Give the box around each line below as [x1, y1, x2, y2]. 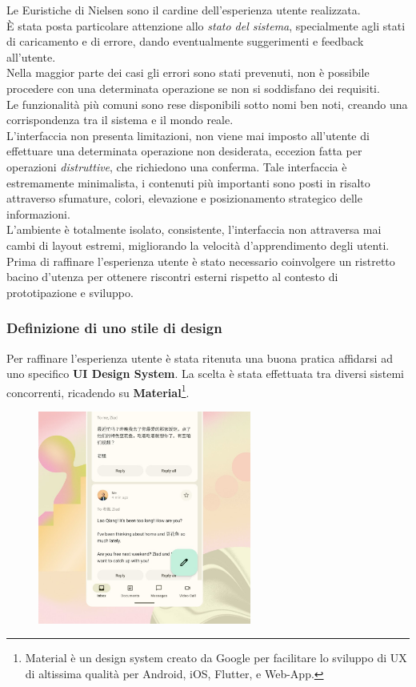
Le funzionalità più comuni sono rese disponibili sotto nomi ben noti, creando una [6, 95, 408, 112]
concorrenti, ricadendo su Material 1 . [6, 381, 190, 400]
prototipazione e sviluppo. [6, 283, 134, 300]
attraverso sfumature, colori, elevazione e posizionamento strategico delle [6, 190, 362, 207]
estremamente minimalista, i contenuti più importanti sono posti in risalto [6, 174, 370, 191]
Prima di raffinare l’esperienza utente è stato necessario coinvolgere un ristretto [6, 252, 395, 269]
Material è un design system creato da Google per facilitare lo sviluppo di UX [25, 649, 407, 666]
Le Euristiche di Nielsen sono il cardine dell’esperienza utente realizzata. [6, 2, 361, 18]
